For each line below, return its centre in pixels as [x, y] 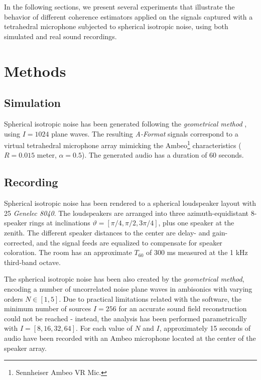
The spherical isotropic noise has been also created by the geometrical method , [124, 279]
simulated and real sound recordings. [60, 36]
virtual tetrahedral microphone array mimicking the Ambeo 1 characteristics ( [123, 144]
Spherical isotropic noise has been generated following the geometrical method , [125, 123]
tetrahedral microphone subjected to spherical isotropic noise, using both [116, 26]
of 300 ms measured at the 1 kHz [197, 252]
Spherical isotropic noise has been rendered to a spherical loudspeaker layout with [130, 203]
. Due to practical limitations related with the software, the [150, 298]
